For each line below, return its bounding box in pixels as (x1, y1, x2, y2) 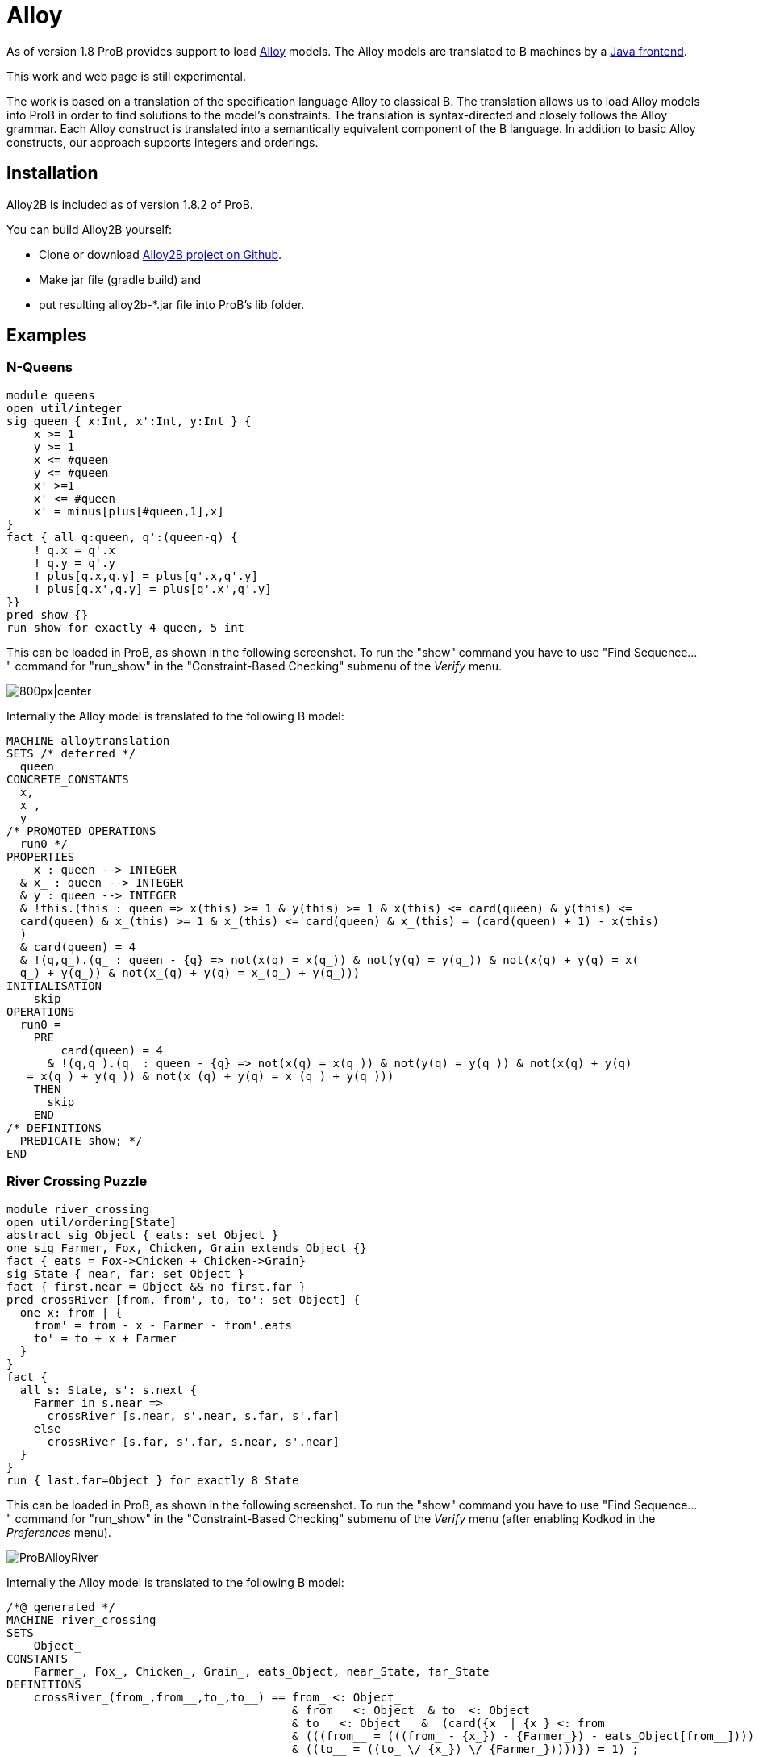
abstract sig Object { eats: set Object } (6, 1228, 279, 1242)
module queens (6, 388, 95, 402)
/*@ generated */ (6, 1600, 115, 1613)
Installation (6, 163, 98, 184)
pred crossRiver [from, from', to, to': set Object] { (6, 1292, 361, 1306)
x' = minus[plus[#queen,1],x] (33, 504, 224, 518)
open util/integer (6, 401, 123, 415)
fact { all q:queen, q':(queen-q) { (6, 530, 238, 544)
